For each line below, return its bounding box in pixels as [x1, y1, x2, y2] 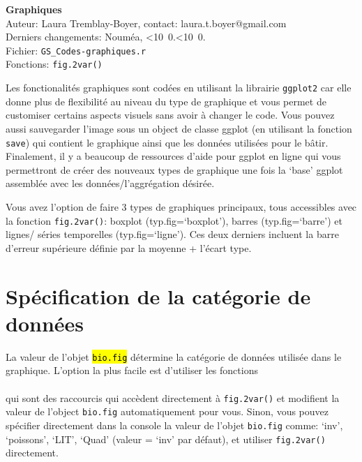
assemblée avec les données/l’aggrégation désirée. [6, 176, 215, 191]
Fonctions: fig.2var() [6, 57, 103, 71]
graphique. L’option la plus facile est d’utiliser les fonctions [6, 363, 258, 378]
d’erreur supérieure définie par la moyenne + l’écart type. [6, 240, 252, 255]
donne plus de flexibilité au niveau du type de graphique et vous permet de [6, 94, 326, 108]
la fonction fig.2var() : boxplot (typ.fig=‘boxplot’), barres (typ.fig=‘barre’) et [6, 213, 342, 228]
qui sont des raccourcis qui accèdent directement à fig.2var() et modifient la [6, 390, 340, 405]
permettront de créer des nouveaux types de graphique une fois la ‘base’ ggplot [6, 162, 343, 177]
